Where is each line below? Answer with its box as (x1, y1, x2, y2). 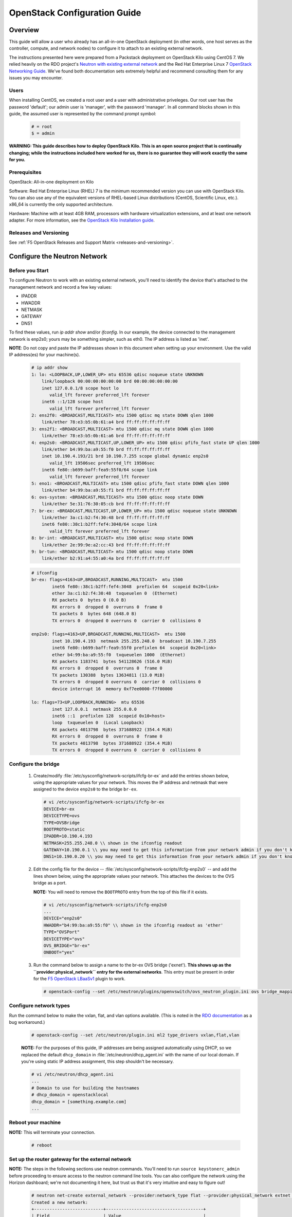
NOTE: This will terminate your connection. (9, 1129, 95, 1135)
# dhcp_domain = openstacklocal (31, 1092, 109, 1098)
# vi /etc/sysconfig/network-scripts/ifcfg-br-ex (43, 799, 164, 805)
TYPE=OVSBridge (43, 820, 80, 825)
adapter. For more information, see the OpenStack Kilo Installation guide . (9, 217, 155, 223)
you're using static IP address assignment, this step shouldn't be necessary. (21, 1058, 174, 1064)
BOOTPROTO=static (43, 827, 85, 832)
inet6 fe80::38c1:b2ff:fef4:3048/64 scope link (41, 521, 158, 527)
